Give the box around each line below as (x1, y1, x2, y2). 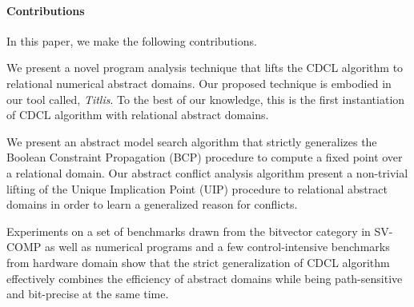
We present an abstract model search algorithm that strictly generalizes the (6, 133, 377, 150)
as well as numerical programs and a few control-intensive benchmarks (45, 238, 390, 255)
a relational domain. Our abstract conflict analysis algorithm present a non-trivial (6, 164, 408, 181)
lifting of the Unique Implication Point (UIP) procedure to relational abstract (6, 180, 388, 197)
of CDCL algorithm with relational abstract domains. (6, 106, 269, 123)
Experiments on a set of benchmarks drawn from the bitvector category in (6, 222, 371, 239)
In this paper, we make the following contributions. (6, 32, 257, 49)
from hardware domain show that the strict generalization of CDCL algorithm (6, 253, 390, 270)
